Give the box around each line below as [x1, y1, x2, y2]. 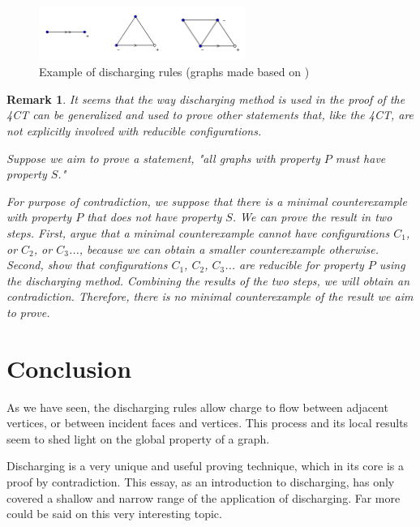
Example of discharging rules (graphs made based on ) [39, 63, 310, 80]
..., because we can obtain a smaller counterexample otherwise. [68, 240, 379, 257]
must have [335, 149, 386, 166]
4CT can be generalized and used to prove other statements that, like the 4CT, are [6, 106, 414, 123]
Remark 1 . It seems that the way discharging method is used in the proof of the [6, 90, 405, 107]
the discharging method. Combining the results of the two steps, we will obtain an [6, 272, 410, 289]
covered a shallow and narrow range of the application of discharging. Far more [6, 489, 401, 506]
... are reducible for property [225, 256, 364, 273]
